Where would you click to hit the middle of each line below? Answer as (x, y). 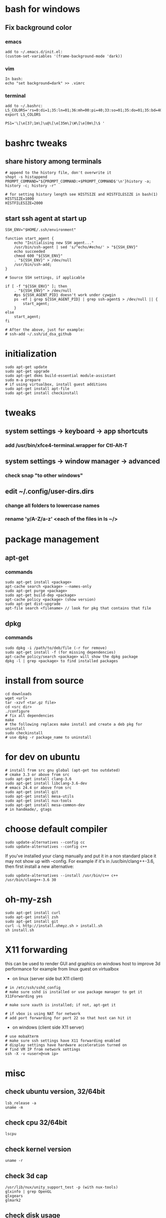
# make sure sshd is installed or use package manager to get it (74, 992)
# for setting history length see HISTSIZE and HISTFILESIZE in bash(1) (82, 195)
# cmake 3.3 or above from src (37, 774)
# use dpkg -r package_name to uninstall (48, 737)
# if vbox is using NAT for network (43, 1014)
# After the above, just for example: (45, 330)
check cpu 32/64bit (36, 1122)
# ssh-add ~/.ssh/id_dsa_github (38, 334)
